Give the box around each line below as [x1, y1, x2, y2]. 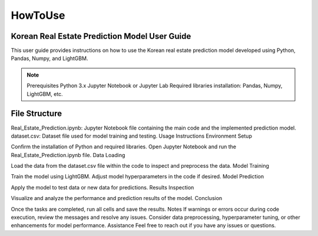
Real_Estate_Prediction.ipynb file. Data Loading [11, 151, 125, 158]
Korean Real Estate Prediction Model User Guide [11, 31, 191, 41]
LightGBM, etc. [26, 90, 63, 97]
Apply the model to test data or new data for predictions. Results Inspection [11, 184, 194, 191]
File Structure [11, 109, 62, 119]
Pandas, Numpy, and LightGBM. [11, 55, 88, 62]
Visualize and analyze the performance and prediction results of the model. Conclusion [11, 195, 223, 202]
